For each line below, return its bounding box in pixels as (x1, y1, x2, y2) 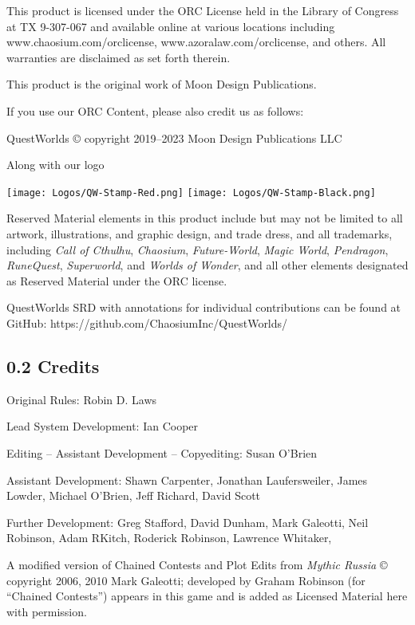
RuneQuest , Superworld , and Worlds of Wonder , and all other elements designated (6, 257, 409, 273)
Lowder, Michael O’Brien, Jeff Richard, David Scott (6, 487, 261, 504)
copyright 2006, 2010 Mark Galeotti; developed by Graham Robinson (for (6, 572, 366, 588)
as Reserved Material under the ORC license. (6, 272, 227, 289)
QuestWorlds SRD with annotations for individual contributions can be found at (6, 299, 401, 316)
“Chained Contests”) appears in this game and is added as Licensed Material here (6, 588, 408, 604)
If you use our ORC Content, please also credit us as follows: (6, 102, 304, 119)
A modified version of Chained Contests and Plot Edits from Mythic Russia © (6, 556, 388, 572)
